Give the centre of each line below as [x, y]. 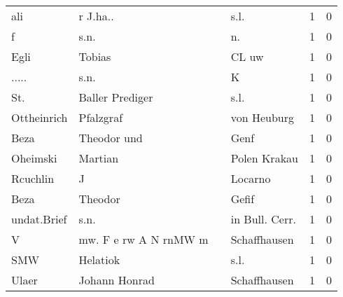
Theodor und [111, 138]
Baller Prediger [116, 97]
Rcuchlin [33, 178]
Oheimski [34, 158]
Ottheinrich [40, 117]
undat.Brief [39, 219]
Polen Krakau [264, 158]
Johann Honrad [117, 280]
